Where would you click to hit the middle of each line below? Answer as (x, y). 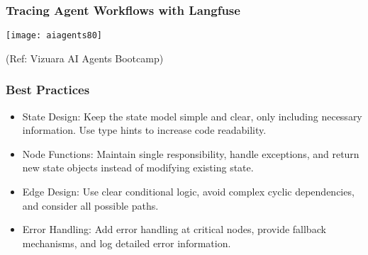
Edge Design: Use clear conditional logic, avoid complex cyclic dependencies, (188, 192)
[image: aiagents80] (54, 36)
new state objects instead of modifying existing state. (138, 168)
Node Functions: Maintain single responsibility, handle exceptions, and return (191, 153)
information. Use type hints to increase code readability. (144, 130)
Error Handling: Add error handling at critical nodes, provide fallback (174, 229)
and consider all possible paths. (90, 205)
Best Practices (48, 90)
